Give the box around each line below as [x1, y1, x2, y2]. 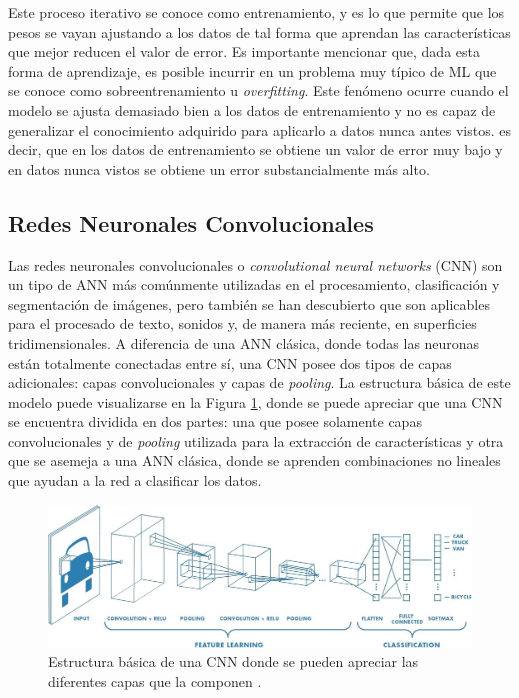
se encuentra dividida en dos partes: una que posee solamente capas [8, 411, 422, 432]
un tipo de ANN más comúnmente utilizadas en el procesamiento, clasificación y [8, 274, 500, 295]
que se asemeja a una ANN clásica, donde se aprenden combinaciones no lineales [8, 450, 501, 471]
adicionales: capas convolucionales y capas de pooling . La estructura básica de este [8, 372, 511, 393]
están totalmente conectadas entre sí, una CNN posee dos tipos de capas [8, 352, 452, 373]
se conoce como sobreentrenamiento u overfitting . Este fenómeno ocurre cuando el [8, 80, 509, 101]
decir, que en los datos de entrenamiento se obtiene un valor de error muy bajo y [8, 139, 503, 160]
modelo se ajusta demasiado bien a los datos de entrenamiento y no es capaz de [8, 99, 496, 120]
